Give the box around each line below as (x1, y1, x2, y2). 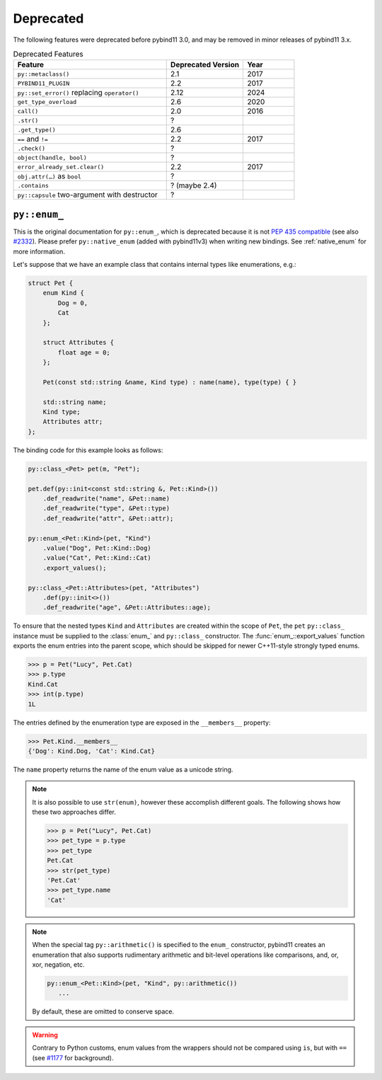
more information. (13, 247, 65, 255)
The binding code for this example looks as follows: (13, 446, 163, 454)
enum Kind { (42, 289, 85, 297)
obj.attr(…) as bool (17, 171, 81, 181)
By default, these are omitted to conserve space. (32, 1007, 175, 1016)
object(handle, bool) (17, 154, 88, 161)
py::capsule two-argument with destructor (17, 190, 158, 200)
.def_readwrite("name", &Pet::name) (42, 494, 170, 502)
